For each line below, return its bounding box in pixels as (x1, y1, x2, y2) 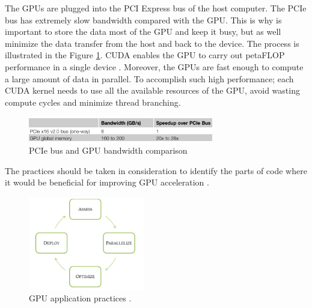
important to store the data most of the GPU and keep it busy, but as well (5, 25, 281, 38)
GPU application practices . (29, 292, 132, 304)
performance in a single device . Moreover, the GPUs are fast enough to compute (5, 60, 304, 73)
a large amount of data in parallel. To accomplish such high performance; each (5, 72, 294, 85)
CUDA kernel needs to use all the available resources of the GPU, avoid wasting (5, 84, 300, 97)
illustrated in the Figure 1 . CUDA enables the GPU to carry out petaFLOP (5, 49, 285, 61)
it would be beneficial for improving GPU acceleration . (5, 176, 209, 189)
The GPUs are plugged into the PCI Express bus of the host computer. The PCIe (5, 2, 307, 14)
